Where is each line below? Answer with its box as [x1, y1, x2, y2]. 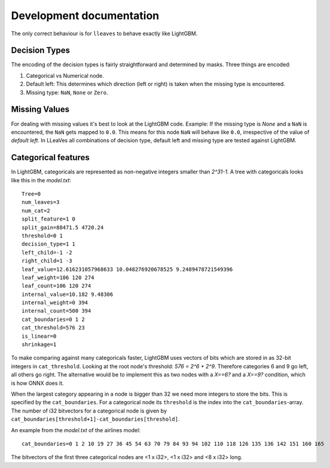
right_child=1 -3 [22, 258, 72, 264]
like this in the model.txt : [11, 176, 72, 183]
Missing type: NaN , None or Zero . [26, 88, 108, 96]
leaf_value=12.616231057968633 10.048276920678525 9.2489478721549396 [22, 266, 233, 273]
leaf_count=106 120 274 [22, 283, 91, 289]
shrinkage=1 [22, 341, 57, 348]
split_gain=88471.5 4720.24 [22, 224, 104, 231]
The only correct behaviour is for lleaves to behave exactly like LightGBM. [11, 30, 198, 37]
